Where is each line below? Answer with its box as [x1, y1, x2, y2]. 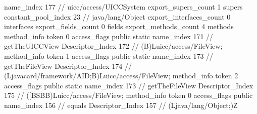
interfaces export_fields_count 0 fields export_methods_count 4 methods [4, 21, 234, 32]
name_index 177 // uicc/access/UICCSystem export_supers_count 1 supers [4, 2, 243, 12]
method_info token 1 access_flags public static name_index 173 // [4, 50, 214, 61]
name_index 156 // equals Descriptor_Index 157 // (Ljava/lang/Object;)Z [4, 99, 238, 110]
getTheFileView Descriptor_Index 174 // [4, 60, 132, 71]
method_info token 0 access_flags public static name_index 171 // [4, 31, 214, 41]
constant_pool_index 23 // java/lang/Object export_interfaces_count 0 [4, 11, 231, 22]
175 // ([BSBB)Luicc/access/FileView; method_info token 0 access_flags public [4, 90, 253, 100]
